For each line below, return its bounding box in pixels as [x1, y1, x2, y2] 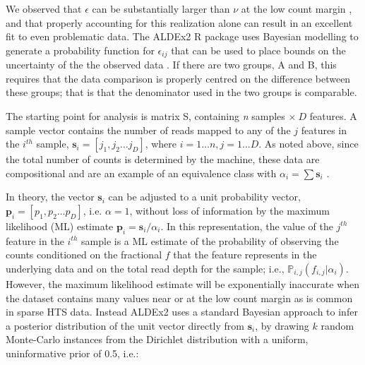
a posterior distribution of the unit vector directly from [6, 318, 244, 333]
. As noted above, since [258, 136, 359, 151]
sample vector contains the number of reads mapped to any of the [6, 122, 291, 137]
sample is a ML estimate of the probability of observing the [81, 233, 339, 248]
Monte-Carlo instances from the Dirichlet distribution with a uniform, [6, 332, 309, 347]
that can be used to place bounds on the [171, 42, 346, 57]
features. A [309, 109, 357, 124]
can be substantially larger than [92, 1, 230, 16]
